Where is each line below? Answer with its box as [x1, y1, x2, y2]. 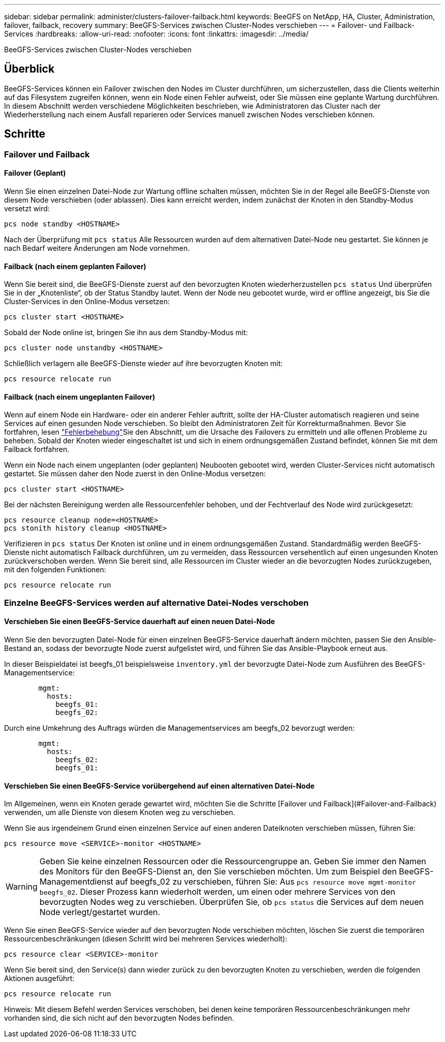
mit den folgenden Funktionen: [4, 565, 106, 574]
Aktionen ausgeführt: [4, 974, 75, 983]
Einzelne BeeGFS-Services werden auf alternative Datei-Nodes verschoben [4, 597, 309, 608]
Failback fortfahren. [4, 445, 70, 454]
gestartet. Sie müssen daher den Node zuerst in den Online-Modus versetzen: [4, 469, 266, 478]
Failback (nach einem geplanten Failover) [4, 262, 146, 271]
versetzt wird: [4, 204, 50, 213]
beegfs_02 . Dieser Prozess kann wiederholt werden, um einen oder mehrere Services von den [39, 887, 396, 897]
